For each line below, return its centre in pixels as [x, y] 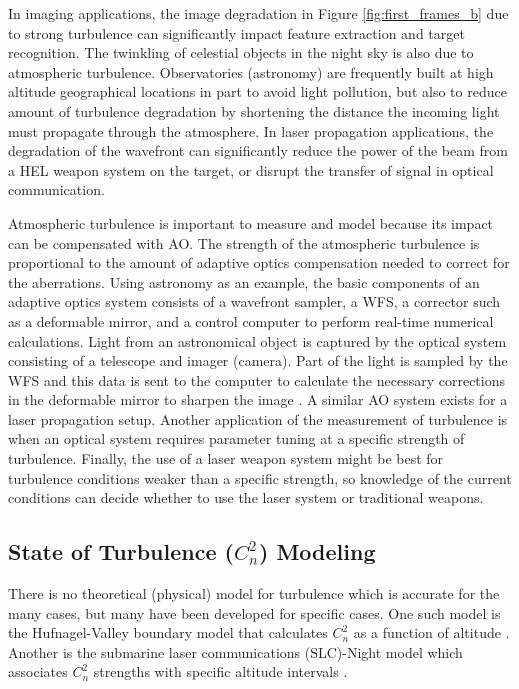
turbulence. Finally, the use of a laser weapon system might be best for [226, 458]
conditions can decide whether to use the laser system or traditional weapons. [246, 497]
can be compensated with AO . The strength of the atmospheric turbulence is [244, 242]
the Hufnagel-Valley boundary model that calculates [168, 632]
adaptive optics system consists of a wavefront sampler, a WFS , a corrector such [254, 301]
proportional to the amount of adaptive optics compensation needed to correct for [259, 262]
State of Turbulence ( [121, 551]
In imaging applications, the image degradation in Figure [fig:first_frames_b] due [258, 13]
